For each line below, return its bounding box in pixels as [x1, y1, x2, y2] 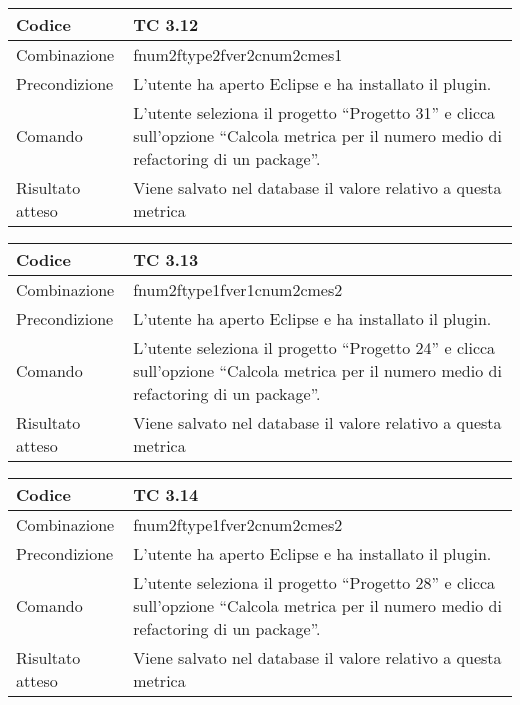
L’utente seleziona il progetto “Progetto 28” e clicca [133, 571, 496, 594]
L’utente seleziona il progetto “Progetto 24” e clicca [133, 336, 496, 359]
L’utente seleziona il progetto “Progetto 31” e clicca [133, 101, 496, 124]
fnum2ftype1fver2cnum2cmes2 [133, 513, 343, 536]
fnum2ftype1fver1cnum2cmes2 [133, 278, 343, 301]
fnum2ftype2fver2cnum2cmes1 [133, 43, 343, 66]
